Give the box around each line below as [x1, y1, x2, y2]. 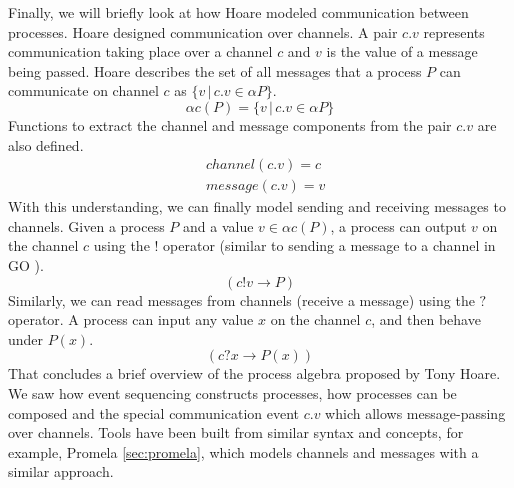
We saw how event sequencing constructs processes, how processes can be [8, 382, 457, 403]
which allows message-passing [325, 402, 506, 423]
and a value [183, 215, 254, 236]
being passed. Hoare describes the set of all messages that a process [8, 60, 422, 81]
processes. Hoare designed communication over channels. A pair [8, 21, 398, 42]
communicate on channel [8, 80, 159, 101]
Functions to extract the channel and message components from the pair [8, 114, 452, 135]
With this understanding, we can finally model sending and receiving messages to [8, 196, 506, 217]
